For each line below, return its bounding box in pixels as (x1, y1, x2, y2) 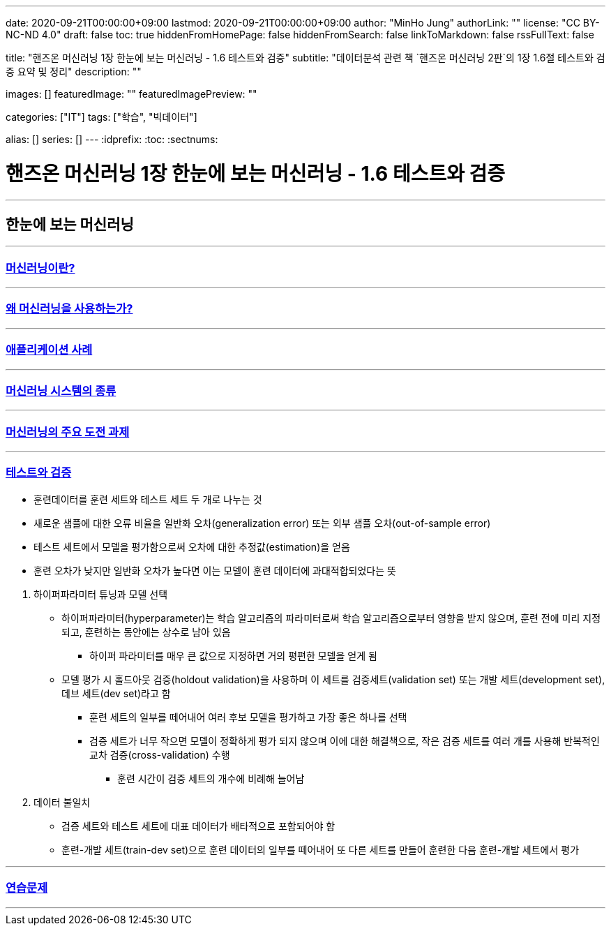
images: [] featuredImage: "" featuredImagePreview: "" (6, 88, 257, 100)
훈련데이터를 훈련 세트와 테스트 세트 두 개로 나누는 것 (33, 493, 262, 505)
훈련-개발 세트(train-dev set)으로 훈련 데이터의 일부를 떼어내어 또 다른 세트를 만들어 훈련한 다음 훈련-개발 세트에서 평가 (61, 843, 580, 856)
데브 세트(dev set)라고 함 (61, 687, 171, 699)
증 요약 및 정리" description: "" (6, 66, 142, 77)
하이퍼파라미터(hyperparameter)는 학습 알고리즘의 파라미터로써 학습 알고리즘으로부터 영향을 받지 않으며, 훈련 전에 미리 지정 (61, 611, 601, 624)
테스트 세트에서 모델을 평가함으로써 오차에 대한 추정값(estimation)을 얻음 (33, 540, 350, 553)
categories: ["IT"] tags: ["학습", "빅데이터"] (6, 111, 197, 123)
